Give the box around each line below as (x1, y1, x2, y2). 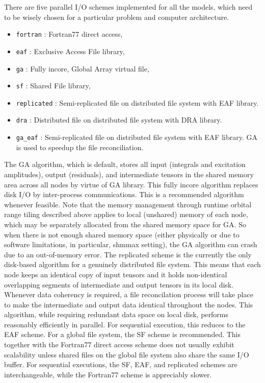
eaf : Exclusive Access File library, (16, 45, 125, 56)
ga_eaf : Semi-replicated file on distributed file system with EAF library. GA (16, 132, 257, 142)
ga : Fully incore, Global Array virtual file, (16, 63, 149, 74)
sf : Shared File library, (16, 80, 91, 91)
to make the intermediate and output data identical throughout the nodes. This (4, 299, 253, 309)
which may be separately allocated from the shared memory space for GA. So (4, 219, 246, 229)
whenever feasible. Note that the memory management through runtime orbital (4, 199, 252, 209)
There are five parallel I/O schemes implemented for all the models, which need (4, 2, 253, 12)
